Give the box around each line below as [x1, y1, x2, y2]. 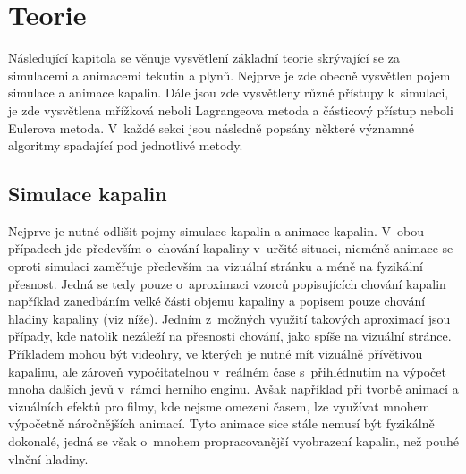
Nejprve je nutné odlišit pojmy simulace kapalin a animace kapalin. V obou [8, 221, 424, 240]
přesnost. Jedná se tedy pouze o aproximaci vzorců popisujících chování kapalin [8, 274, 446, 292]
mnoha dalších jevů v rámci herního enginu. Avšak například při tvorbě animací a [8, 379, 459, 398]
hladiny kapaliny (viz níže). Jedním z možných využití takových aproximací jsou [8, 309, 451, 327]
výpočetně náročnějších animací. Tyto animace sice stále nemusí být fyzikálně [8, 414, 435, 433]
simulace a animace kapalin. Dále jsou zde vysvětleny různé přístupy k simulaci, [8, 83, 449, 102]
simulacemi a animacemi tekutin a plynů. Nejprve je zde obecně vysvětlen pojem [8, 65, 451, 84]
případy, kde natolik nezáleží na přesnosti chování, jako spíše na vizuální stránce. [8, 326, 452, 345]
